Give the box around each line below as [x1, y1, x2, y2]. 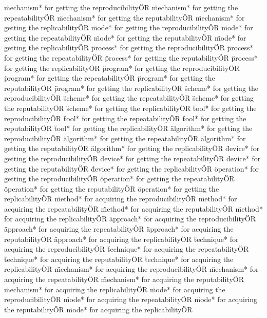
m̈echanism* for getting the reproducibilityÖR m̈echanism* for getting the [4, 2, 238, 12]
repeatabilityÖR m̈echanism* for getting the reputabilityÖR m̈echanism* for [4, 12, 245, 23]
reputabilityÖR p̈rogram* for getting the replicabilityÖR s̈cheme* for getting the [4, 82, 259, 93]
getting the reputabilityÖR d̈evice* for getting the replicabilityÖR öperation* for [4, 163, 259, 174]
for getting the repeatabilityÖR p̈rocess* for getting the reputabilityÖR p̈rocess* [4, 52, 258, 63]
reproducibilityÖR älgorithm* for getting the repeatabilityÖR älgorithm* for [4, 133, 246, 143]
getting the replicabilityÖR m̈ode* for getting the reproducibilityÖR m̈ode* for [4, 22, 253, 33]
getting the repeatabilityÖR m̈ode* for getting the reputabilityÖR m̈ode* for [4, 32, 246, 43]
